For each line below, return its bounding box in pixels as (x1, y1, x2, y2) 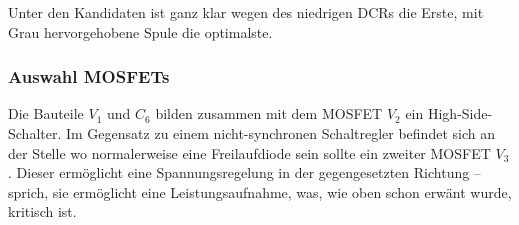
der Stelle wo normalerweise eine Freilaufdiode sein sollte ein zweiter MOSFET (8, 142, 491, 163)
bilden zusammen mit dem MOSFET (155, 103, 383, 124)
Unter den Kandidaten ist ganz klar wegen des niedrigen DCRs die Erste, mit (8, 2, 484, 22)
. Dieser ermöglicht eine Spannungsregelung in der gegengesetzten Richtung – (8, 162, 481, 183)
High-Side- (427, 103, 493, 124)
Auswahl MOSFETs (8, 64, 170, 89)
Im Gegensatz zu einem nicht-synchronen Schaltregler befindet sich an (65, 123, 495, 143)
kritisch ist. (8, 201, 77, 222)
